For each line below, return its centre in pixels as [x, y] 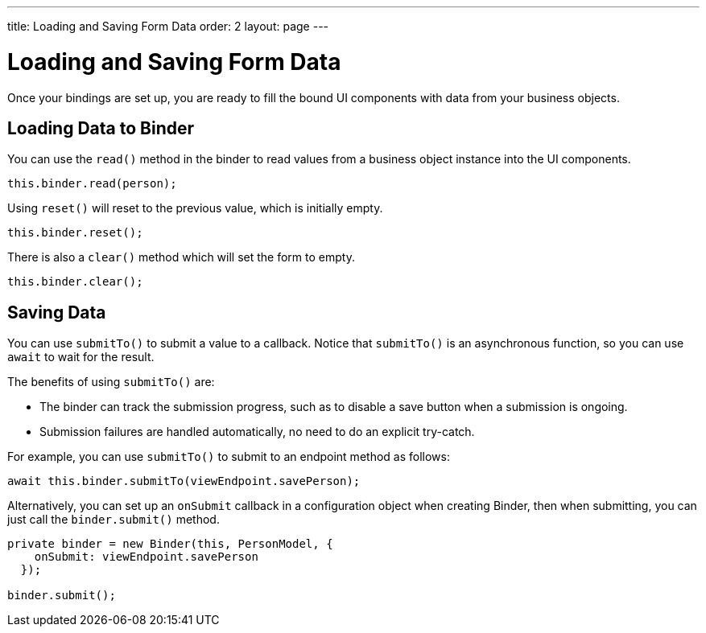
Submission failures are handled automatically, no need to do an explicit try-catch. [257, 432]
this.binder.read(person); [92, 184]
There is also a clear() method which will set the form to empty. [181, 257]
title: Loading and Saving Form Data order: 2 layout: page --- [168, 26]
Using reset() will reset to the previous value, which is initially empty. [195, 208]
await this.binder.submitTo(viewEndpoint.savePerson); [184, 481]
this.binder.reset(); [75, 233]
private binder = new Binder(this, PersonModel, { [170, 544]
